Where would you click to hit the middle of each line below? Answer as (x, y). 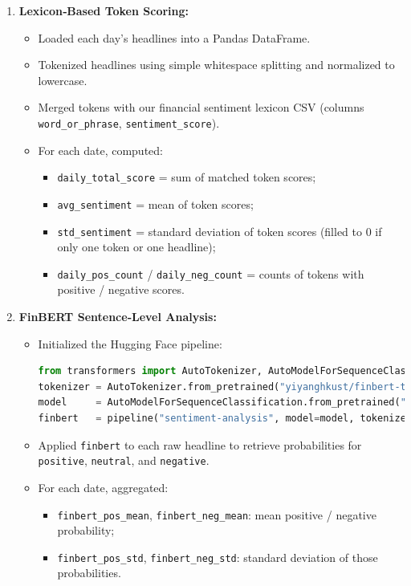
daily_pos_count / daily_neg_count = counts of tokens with (211, 273)
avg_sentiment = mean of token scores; (155, 203)
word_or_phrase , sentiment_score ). (129, 122)
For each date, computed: (100, 150)
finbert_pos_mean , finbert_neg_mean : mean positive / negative (217, 514)
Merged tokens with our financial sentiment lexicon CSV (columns (201, 107)
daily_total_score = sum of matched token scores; (187, 177)
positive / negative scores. (121, 289)
